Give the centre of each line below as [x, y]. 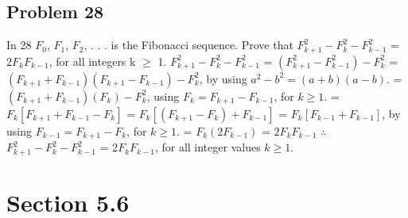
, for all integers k [92, 61]
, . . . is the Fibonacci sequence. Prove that [188, 45]
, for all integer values [208, 147]
